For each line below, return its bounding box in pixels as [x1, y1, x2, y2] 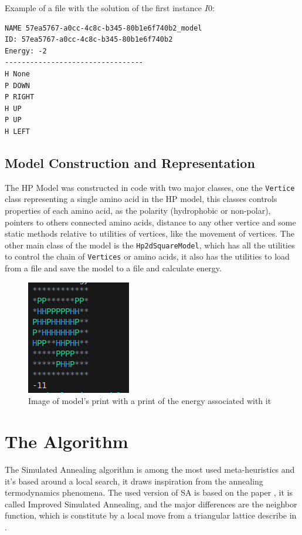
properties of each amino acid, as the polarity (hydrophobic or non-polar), [5, 204, 271, 216]
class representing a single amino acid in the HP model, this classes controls [5, 193, 277, 205]
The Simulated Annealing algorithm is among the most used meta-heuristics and [5, 463, 295, 475]
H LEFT [5, 127, 30, 136]
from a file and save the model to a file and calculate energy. [5, 262, 222, 274]
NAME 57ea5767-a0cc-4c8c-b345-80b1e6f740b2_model [5, 23, 202, 32]
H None [5, 69, 30, 78]
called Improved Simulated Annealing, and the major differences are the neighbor [5, 497, 297, 510]
